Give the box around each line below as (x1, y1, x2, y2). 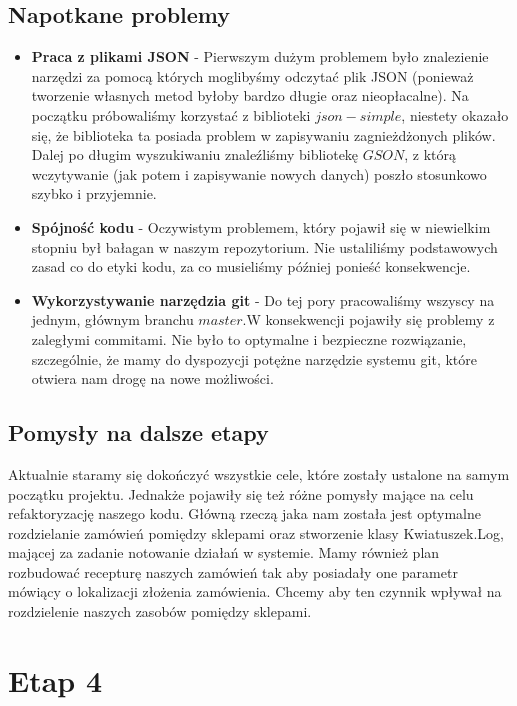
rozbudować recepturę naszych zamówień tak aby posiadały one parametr (8, 561, 458, 582)
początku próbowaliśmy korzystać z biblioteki (31, 104, 311, 125)
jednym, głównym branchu (31, 309, 194, 330)
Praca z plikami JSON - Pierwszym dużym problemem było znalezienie (31, 46, 489, 67)
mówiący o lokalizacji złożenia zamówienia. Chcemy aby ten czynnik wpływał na (8, 581, 502, 602)
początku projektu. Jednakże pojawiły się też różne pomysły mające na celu (8, 483, 474, 504)
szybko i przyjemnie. (31, 183, 157, 204)
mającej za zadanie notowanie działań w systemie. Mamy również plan (8, 542, 440, 563)
